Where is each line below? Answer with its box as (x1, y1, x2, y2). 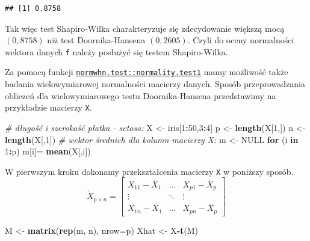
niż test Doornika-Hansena (47, 34, 146, 46)
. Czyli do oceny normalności (187, 34, 294, 46)
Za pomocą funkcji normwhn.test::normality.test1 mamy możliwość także (5, 66, 288, 78)
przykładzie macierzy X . (5, 101, 92, 114)
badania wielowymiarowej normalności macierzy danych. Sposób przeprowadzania (5, 78, 305, 90)
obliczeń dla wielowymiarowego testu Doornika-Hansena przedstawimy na (5, 89, 276, 102)
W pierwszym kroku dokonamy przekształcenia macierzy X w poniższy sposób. (5, 165, 294, 177)
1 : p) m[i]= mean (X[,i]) (5, 145, 91, 157)
